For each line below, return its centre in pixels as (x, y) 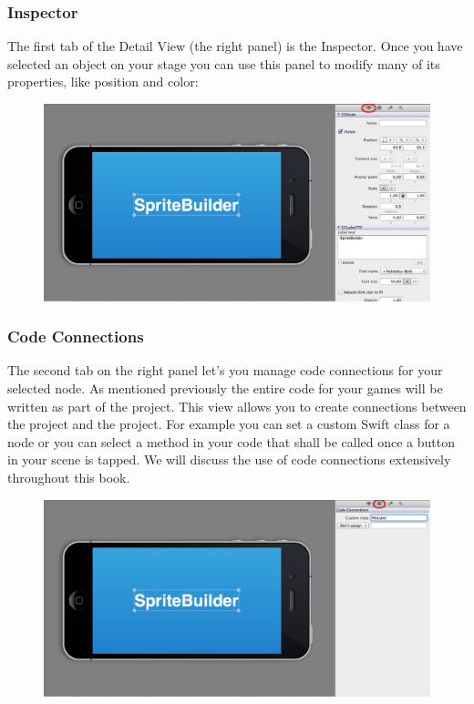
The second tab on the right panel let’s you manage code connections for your (225, 370)
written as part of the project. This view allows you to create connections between (237, 406)
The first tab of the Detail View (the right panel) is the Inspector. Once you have (235, 46)
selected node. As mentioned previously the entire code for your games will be (225, 388)
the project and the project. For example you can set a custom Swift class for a (229, 424)
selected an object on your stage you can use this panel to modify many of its (224, 63)
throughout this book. (69, 477)
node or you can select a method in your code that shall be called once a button (231, 441)
